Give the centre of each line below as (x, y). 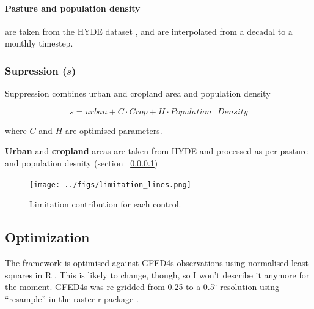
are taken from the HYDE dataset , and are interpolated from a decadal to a (149, 31)
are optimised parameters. (114, 130)
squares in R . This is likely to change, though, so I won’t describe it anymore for (157, 274)
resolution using (250, 287)
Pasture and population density (73, 8)
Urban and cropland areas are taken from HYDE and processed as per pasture (156, 151)
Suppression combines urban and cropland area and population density (138, 93)
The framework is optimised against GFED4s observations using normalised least (157, 263)
